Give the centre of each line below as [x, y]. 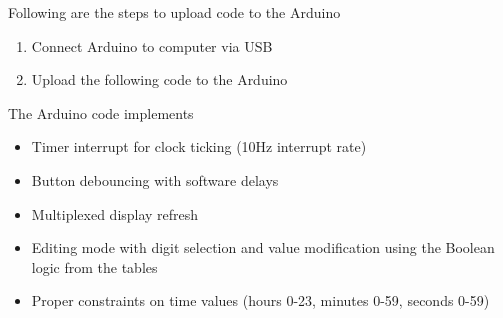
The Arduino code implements [101, 112]
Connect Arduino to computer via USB [152, 45]
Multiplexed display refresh [115, 213]
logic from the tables [94, 266]
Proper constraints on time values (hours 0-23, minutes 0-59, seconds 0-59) [260, 300]
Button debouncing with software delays [155, 179]
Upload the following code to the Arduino [159, 79]
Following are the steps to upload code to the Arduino [174, 12]
